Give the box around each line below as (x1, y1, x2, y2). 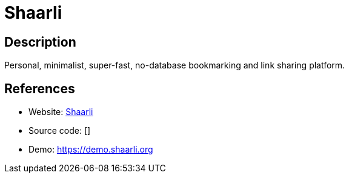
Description (4, 34, 76, 50)
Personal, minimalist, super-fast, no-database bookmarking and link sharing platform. (4, 60, 345, 71)
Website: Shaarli (28, 107, 93, 117)
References (4, 81, 75, 96)
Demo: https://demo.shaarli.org (28, 144, 153, 155)
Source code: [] (28, 125, 91, 136)
